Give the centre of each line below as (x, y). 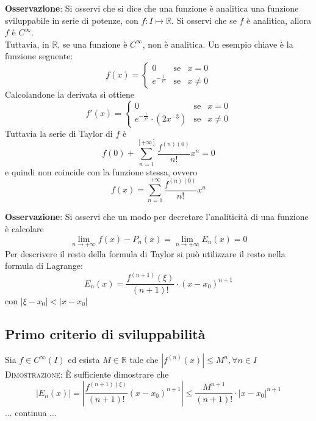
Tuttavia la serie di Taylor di (59, 133)
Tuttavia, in (27, 44)
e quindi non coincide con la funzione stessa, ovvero (101, 171)
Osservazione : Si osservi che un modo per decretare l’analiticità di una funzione (157, 217)
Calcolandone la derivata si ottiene (70, 94)
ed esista (84, 360)
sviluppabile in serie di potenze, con (72, 20)
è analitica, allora (279, 20)
